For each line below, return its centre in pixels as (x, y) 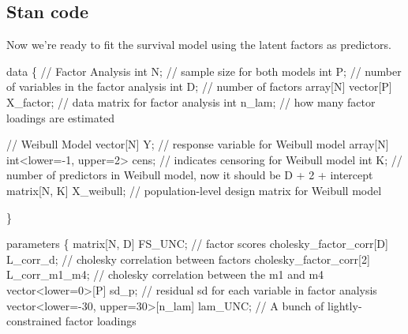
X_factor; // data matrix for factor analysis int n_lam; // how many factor (191, 101)
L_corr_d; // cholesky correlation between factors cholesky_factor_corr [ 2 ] (188, 259)
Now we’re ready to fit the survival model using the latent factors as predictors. (199, 45)
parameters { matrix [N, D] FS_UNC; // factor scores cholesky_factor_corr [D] (197, 244)
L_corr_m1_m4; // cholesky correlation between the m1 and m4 (165, 274)
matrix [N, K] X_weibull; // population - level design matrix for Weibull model (194, 190)
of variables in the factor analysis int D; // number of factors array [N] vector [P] (199, 86)
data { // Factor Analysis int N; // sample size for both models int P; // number (204, 71)
